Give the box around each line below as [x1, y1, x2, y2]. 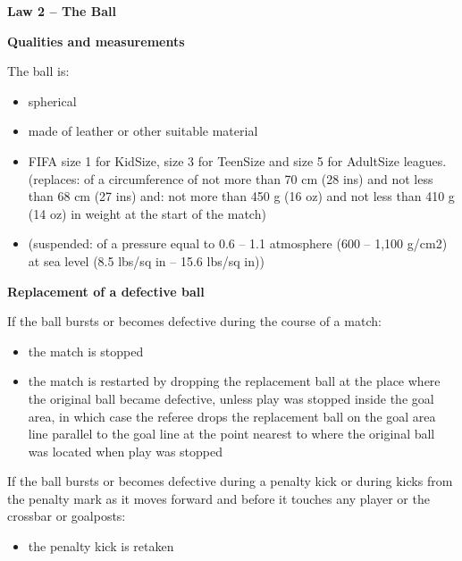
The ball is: [7, 62, 70, 80]
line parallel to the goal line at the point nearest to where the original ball [28, 424, 435, 443]
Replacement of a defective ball [7, 281, 205, 300]
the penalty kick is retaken [28, 537, 174, 556]
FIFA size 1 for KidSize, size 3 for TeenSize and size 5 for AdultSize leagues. [28, 151, 447, 170]
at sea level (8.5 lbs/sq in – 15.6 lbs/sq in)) [28, 251, 265, 270]
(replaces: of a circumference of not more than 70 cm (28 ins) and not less [28, 169, 433, 188]
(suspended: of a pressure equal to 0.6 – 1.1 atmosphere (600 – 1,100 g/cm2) [28, 234, 448, 253]
